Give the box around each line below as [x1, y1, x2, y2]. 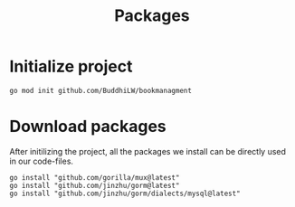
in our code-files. [9, 155, 74, 166]
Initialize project [9, 56, 133, 77]
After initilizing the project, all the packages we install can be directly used [9, 146, 287, 156]
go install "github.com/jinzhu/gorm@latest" [9, 181, 180, 190]
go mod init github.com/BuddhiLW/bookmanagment [9, 86, 193, 95]
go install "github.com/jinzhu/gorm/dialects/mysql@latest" [9, 189, 242, 198]
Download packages [9, 117, 167, 136]
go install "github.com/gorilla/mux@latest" [9, 173, 180, 182]
